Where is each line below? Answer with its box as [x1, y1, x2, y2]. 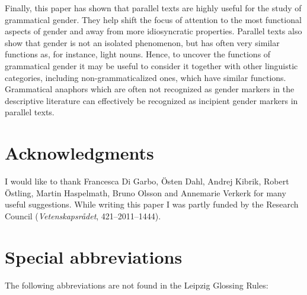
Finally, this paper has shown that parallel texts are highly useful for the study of [5, 2, 302, 14]
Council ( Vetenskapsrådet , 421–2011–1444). [5, 209, 161, 222]
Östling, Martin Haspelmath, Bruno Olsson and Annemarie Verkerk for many [5, 186, 286, 199]
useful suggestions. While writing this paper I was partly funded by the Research [5, 198, 299, 210]
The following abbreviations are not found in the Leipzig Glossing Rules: [5, 278, 268, 291]
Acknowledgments [5, 141, 154, 165]
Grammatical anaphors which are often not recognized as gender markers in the [5, 83, 295, 95]
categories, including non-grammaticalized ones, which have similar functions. [5, 71, 286, 83]
